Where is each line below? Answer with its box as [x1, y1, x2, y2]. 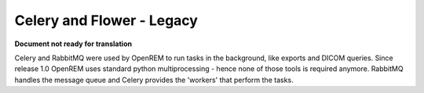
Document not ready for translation [14, 39, 133, 48]
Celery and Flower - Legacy [14, 12, 198, 29]
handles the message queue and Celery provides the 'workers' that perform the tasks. [14, 75, 294, 84]
